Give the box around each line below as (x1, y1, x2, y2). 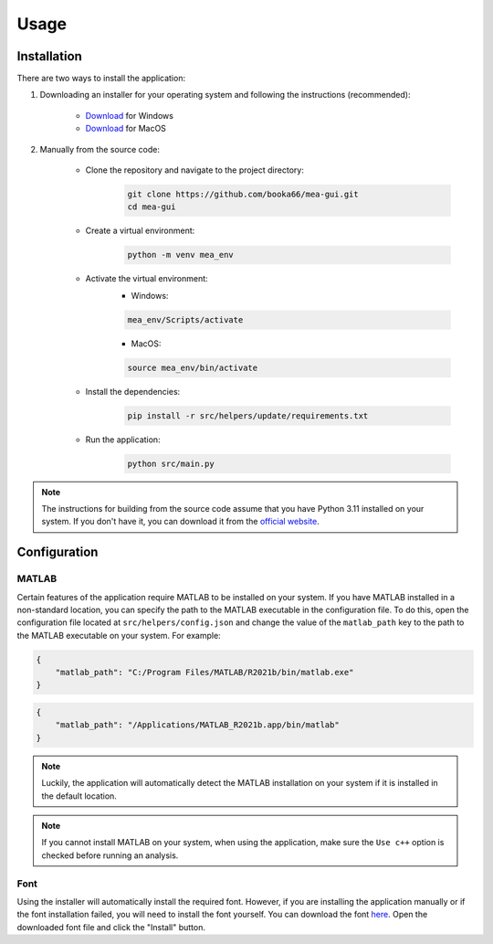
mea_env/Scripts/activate (127, 314, 244, 324)
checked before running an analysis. (41, 850, 179, 861)
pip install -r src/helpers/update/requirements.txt (127, 410, 369, 420)
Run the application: (85, 434, 161, 445)
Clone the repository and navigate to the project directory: (85, 164, 305, 175)
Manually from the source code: (39, 143, 160, 154)
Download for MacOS (85, 123, 166, 134)
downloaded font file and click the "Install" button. (16, 921, 205, 932)
